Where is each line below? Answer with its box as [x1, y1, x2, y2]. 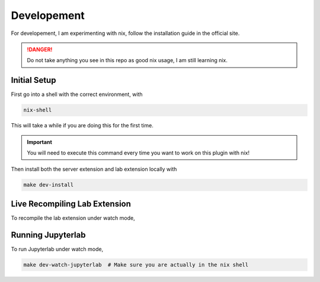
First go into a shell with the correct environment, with [11, 91, 143, 98]
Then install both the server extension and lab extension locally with [11, 166, 177, 173]
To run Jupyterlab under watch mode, [11, 245, 104, 252]
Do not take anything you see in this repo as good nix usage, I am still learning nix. [27, 57, 228, 64]
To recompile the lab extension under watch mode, [11, 214, 136, 222]
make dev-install [23, 181, 74, 188]
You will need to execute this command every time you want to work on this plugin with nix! [27, 149, 250, 156]
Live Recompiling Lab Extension [11, 198, 132, 209]
